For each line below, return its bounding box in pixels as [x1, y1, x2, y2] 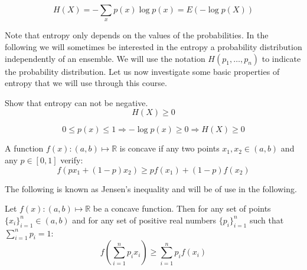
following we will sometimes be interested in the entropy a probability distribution [5, 40, 302, 52]
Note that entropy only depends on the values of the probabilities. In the [5, 29, 269, 41]
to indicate [262, 52, 301, 64]
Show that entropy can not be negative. [5, 96, 148, 108]
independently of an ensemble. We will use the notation [5, 52, 205, 64]
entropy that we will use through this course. [5, 77, 167, 89]
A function [5, 142, 44, 154]
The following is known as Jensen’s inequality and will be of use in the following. [5, 182, 297, 195]
